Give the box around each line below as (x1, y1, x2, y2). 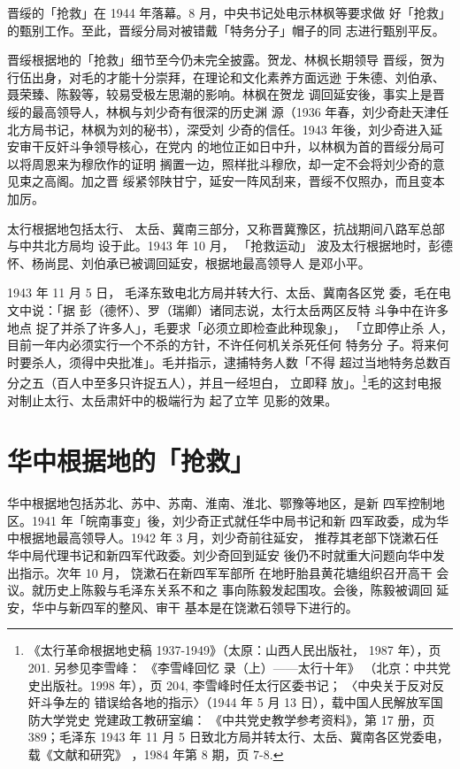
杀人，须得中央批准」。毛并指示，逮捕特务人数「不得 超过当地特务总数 (31, 352, 439, 371)
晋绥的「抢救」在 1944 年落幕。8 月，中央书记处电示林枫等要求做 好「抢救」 (7, 4, 451, 21)
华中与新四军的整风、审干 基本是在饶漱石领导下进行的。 (31, 597, 358, 616)
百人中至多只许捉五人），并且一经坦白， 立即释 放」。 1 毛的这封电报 (56, 371, 442, 391)
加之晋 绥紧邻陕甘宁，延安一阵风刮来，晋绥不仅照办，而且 (80, 172, 420, 190)
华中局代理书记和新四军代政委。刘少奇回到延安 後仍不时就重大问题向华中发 (7, 546, 445, 565)
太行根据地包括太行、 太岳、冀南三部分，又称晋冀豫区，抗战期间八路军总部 (7, 219, 445, 237)
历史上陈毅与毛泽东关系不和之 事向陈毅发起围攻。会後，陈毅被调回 (43, 581, 433, 599)
